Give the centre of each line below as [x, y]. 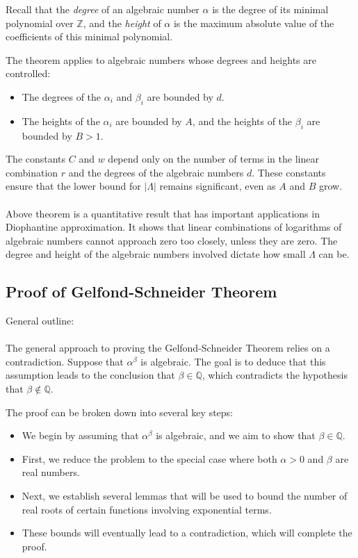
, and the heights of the [242, 121]
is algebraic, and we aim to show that [236, 435]
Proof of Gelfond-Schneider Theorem [141, 292]
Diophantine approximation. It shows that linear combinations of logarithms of [174, 227]
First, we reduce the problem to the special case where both [149, 458]
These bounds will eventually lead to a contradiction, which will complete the [187, 533]
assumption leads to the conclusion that [90, 375]
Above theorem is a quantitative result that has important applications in [163, 213]
